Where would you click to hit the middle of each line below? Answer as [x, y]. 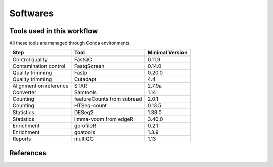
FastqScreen [89, 66]
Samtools [85, 92]
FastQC [83, 60]
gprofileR [85, 126]
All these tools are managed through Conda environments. [70, 43]
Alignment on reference [40, 86]
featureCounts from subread [108, 99]
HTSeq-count [90, 106]
